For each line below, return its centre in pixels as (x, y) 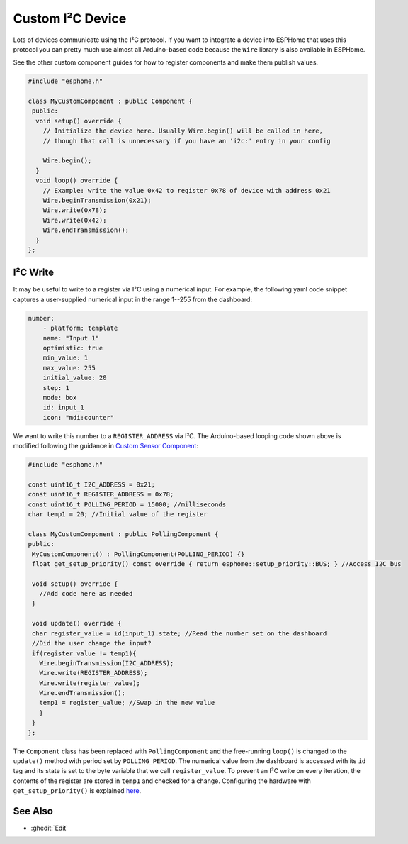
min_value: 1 (66, 358)
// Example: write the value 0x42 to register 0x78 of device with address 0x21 (187, 190)
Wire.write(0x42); (75, 220)
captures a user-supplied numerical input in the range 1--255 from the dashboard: (133, 299)
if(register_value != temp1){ (85, 653)
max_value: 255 (69, 368)
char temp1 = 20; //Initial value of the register (118, 515)
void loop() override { (77, 181)
